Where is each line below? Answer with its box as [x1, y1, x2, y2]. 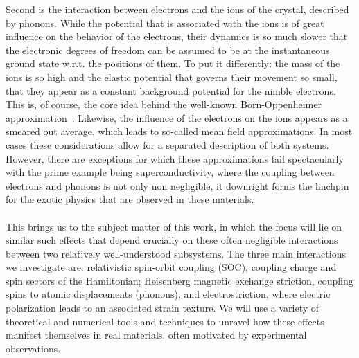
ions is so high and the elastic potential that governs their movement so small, [6, 69, 338, 84]
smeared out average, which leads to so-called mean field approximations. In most [6, 124, 353, 138]
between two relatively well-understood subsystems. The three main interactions [6, 246, 346, 260]
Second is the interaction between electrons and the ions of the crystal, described [6, 2, 349, 16]
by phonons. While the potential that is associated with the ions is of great [6, 15, 324, 30]
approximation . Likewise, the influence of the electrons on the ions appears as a [6, 110, 348, 125]
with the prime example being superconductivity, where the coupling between [6, 165, 335, 179]
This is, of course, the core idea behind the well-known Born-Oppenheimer [6, 97, 322, 111]
